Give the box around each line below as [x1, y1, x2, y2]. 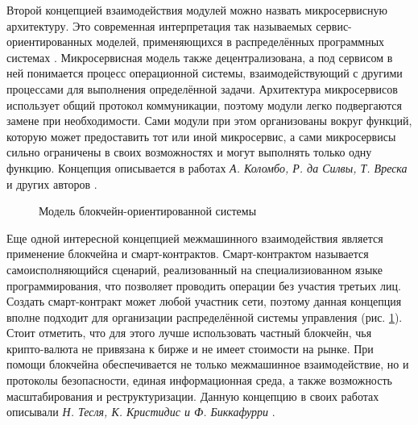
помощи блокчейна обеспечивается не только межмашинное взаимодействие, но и [6, 356, 409, 373]
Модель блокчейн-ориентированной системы [39, 202, 257, 219]
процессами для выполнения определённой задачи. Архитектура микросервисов [6, 80, 398, 97]
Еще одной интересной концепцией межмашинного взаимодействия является [6, 229, 383, 246]
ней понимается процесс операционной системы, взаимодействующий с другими [6, 65, 403, 81]
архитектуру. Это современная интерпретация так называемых [6, 17, 312, 34]
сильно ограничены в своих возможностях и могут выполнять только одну [6, 144, 372, 160]
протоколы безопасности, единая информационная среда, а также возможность [6, 372, 392, 389]
